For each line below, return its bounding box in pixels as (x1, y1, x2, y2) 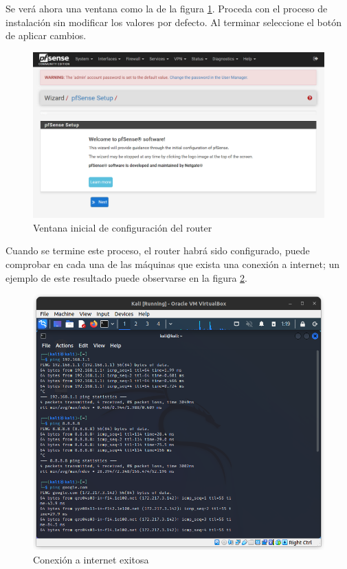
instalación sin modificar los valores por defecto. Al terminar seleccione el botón (5, 14, 342, 29)
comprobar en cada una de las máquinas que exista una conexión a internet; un (5, 256, 340, 271)
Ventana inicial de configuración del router (33, 220, 212, 234)
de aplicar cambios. (5, 28, 87, 43)
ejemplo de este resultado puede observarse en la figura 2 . (5, 270, 248, 284)
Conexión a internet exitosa (33, 552, 149, 566)
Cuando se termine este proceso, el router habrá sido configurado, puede (5, 243, 310, 258)
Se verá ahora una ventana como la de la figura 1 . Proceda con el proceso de (5, 1, 328, 15)
